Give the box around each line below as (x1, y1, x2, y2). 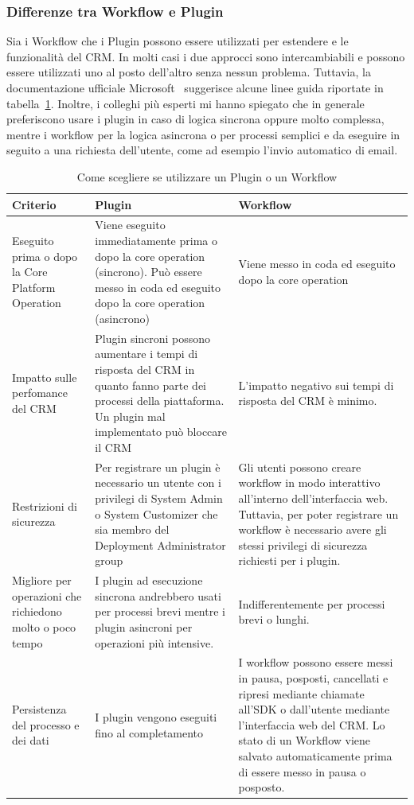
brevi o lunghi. (238, 611, 310, 628)
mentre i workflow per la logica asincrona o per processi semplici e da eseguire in (6, 126, 400, 142)
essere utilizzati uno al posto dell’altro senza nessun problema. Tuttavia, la (6, 64, 371, 80)
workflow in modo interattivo (238, 474, 381, 491)
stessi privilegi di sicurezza (238, 536, 368, 553)
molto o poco (12, 619, 76, 635)
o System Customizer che (95, 505, 218, 522)
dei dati (12, 732, 49, 749)
